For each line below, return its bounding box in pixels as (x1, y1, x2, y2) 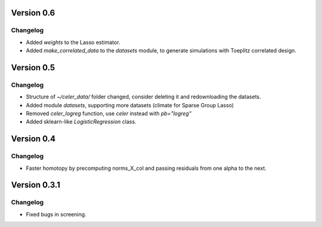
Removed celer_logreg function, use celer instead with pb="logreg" (26, 110, 192, 117)
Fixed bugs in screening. (26, 210, 86, 217)
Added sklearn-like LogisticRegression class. (26, 118, 137, 125)
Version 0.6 (11, 8, 55, 18)
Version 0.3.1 (11, 180, 61, 190)
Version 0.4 (11, 134, 56, 144)
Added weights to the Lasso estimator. (26, 39, 120, 46)
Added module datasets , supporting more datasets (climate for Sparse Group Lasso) (26, 101, 234, 108)
